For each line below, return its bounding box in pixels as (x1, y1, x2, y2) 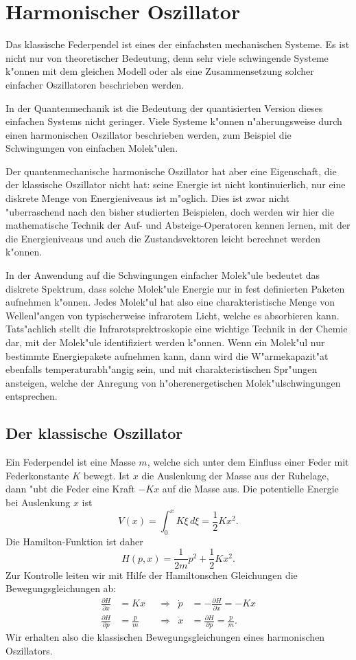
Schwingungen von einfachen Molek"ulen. (5, 141, 178, 155)
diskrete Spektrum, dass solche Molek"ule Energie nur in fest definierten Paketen (5, 281, 345, 295)
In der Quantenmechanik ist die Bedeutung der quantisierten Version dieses (5, 100, 323, 115)
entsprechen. (5, 389, 58, 403)
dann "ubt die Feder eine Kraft (5, 481, 135, 496)
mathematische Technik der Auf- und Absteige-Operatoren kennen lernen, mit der (5, 218, 351, 232)
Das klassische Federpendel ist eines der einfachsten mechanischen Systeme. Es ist (5, 37, 350, 52)
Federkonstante (5, 468, 69, 482)
